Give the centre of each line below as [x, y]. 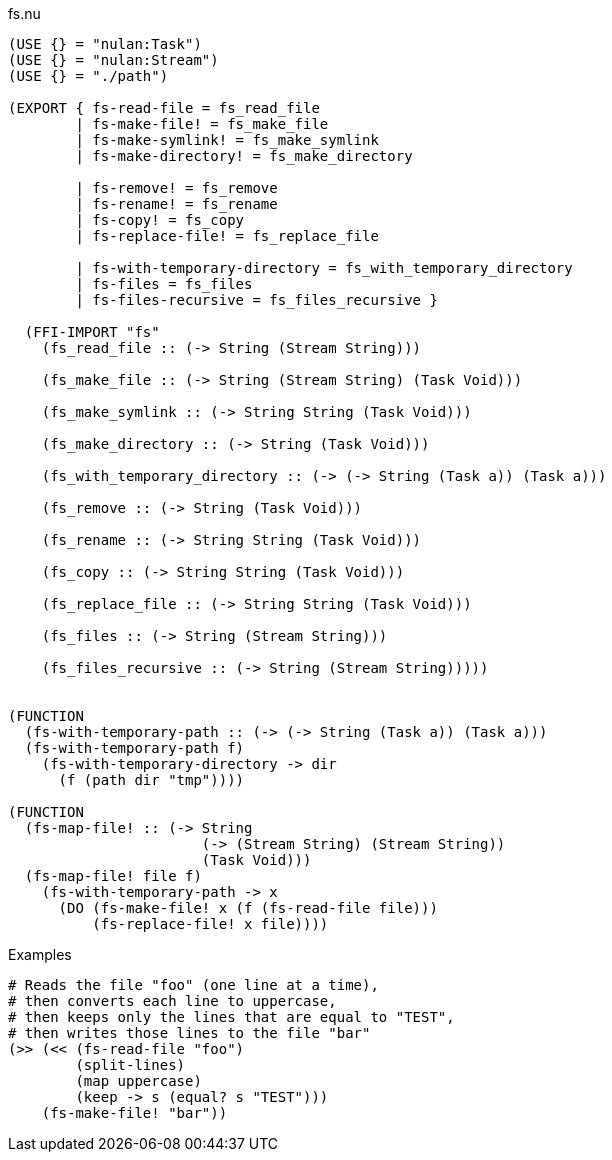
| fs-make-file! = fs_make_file [202, 124]
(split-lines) [130, 1065]
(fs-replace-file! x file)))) [210, 924]
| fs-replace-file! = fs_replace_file [227, 236]
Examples [40, 954]
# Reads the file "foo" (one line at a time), [193, 985]
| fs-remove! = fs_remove [176, 188]
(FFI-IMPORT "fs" [92, 332]
